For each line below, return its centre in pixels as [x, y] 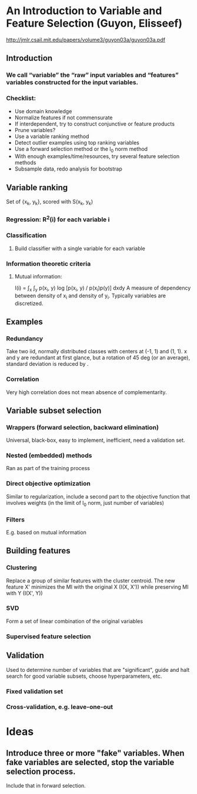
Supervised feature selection [49, 636]
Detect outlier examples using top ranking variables [77, 142]
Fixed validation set [35, 691]
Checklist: [21, 99]
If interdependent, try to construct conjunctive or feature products [95, 124]
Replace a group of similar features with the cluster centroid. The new [91, 580]
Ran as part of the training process [48, 468]
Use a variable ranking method [52, 136]
